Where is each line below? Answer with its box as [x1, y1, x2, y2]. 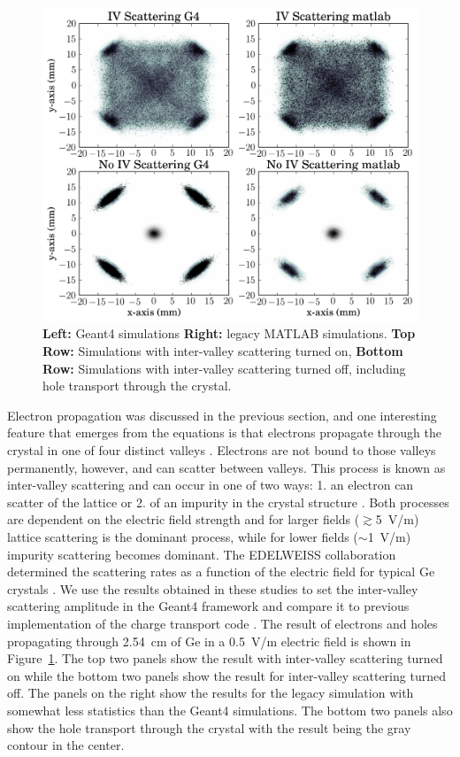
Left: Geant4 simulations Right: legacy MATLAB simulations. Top [42, 324, 416, 343]
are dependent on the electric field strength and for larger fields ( [7, 510, 360, 529]
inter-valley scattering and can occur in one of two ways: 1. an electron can [7, 475, 414, 494]
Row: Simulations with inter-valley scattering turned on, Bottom [42, 342, 403, 360]
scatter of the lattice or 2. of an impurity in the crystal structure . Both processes [7, 492, 449, 511]
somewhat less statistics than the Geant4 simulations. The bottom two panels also [7, 700, 453, 719]
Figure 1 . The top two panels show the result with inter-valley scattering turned [7, 649, 443, 668]
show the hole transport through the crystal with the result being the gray [7, 718, 411, 737]
